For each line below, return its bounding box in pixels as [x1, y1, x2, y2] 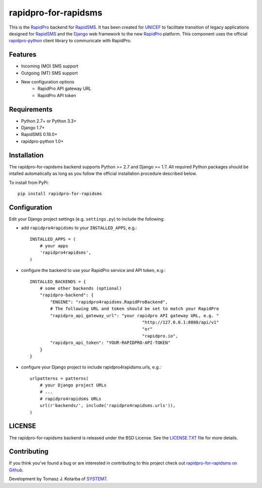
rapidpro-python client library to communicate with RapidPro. [9, 38, 132, 44]
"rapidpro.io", [142, 333, 178, 338]
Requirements [9, 105, 53, 114]
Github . [9, 467, 24, 473]
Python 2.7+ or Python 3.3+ [21, 118, 77, 124]
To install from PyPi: [9, 180, 49, 185]
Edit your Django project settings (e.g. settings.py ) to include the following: [9, 216, 165, 222]
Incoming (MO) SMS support [21, 63, 79, 69]
